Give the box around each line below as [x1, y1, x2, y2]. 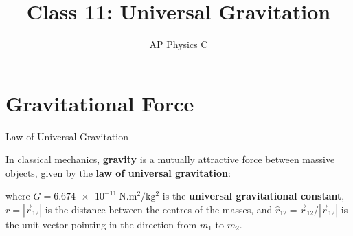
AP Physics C [149, 37, 208, 52]
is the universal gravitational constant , [162, 189, 345, 203]
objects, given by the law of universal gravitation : [5, 165, 231, 180]
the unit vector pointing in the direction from [5, 217, 197, 232]
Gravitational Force [5, 89, 194, 117]
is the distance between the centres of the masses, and [45, 202, 273, 217]
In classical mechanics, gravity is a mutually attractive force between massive [5, 152, 335, 167]
